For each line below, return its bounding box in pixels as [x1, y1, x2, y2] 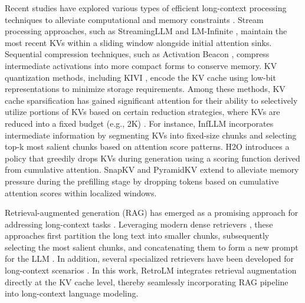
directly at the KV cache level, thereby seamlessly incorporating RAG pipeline [5, 275, 288, 288]
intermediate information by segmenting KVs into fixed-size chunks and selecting [5, 129, 297, 141]
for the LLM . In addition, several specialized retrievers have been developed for [5, 252, 294, 265]
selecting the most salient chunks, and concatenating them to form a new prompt [5, 241, 299, 253]
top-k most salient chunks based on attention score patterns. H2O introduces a [5, 140, 290, 153]
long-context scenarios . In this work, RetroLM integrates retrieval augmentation [5, 264, 297, 276]
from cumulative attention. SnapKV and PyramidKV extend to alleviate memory [5, 163, 299, 176]
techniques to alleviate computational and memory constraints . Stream [5, 13, 264, 25]
